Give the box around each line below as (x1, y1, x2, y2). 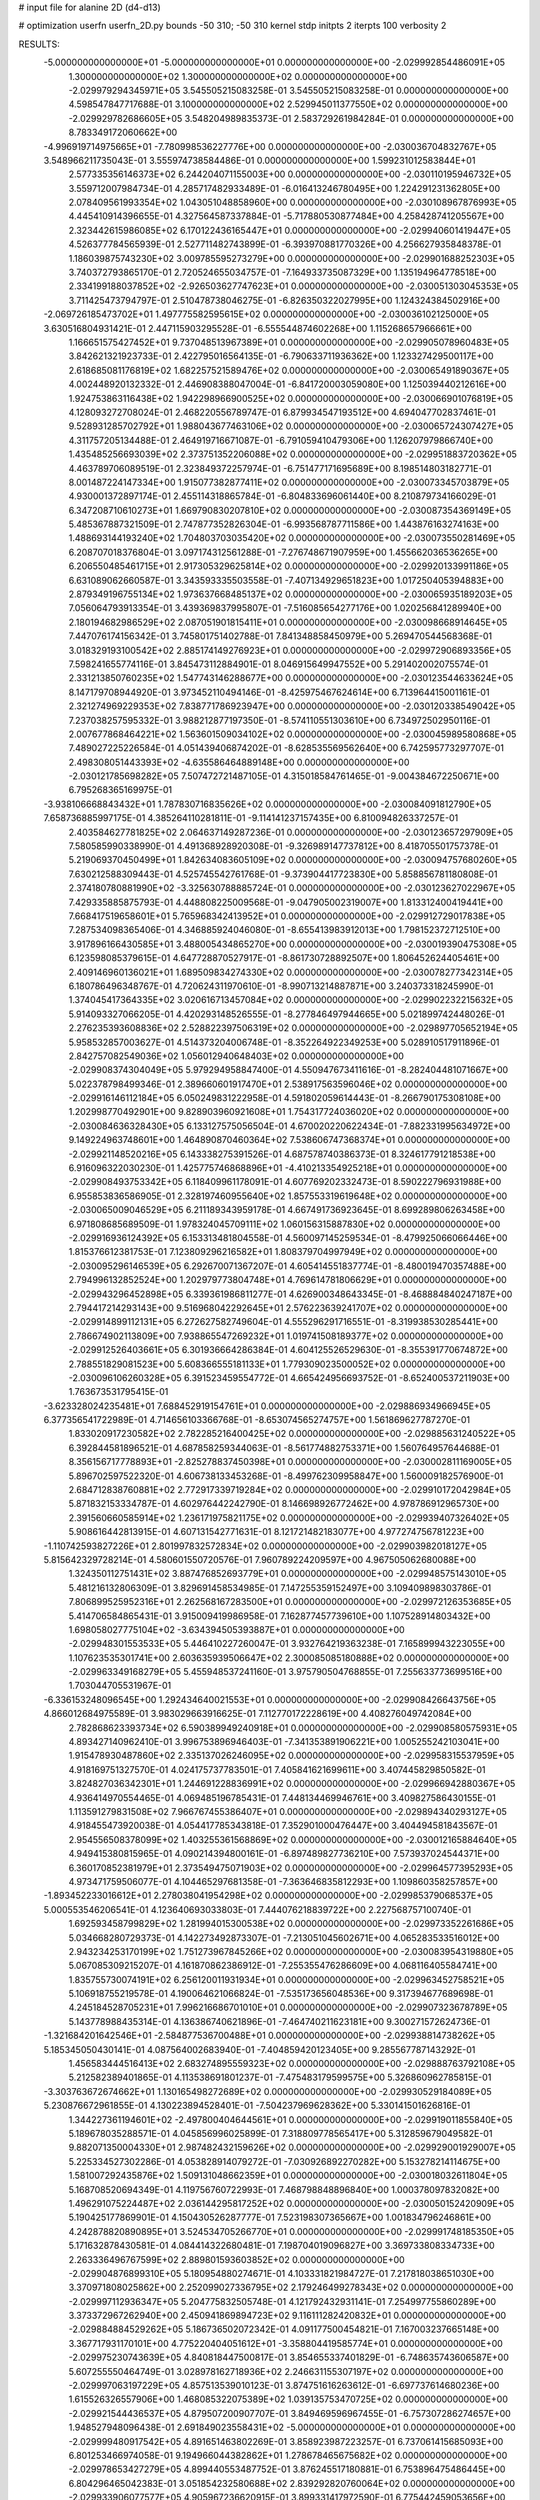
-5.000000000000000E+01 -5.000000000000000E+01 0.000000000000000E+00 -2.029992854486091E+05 (43, 56, 505, 69)
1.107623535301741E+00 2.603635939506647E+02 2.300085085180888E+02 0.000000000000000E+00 (68, 1651, 510, 1664)
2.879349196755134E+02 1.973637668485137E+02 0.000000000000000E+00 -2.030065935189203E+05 (68, 588, 514, 600)
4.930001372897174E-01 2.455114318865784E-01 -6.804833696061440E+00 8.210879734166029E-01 (68, 490, 497, 502)
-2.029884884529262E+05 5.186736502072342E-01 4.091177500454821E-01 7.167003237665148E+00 (68, 2323, 500, 2335)
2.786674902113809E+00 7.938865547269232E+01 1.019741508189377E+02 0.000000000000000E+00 (68, 1330, 504, 1342)
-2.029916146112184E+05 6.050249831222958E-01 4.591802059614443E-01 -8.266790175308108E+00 (68, 1092, 502, 1104)
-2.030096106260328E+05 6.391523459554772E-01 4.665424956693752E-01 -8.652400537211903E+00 (68, 1371, 510, 1384)
